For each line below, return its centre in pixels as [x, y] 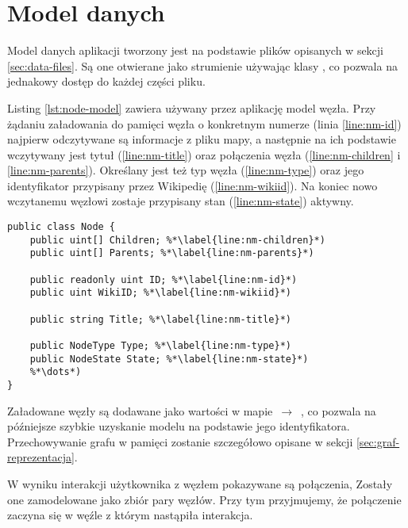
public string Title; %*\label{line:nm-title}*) [160, 319]
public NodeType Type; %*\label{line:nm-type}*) [160, 345]
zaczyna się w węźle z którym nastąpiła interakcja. [130, 515]
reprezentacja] [41, 457]
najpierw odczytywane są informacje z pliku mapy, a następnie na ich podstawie [202, 139]
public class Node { [62, 227]
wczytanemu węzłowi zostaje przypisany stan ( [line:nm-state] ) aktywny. [181, 201]
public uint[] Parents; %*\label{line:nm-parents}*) [172, 253]
